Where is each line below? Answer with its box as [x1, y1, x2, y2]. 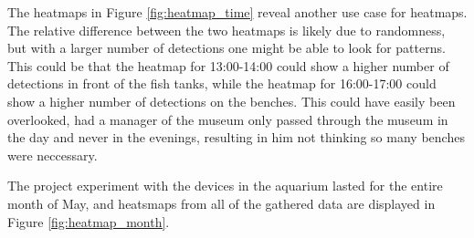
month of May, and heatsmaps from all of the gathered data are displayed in [7, 193, 436, 212]
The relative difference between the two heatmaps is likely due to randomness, [7, 20, 446, 39]
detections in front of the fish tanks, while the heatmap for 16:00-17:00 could [7, 74, 437, 93]
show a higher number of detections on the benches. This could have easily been [7, 91, 456, 110]
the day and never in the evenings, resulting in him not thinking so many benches [7, 128, 465, 147]
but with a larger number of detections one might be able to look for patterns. [7, 38, 446, 57]
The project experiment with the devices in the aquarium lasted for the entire [7, 176, 443, 195]
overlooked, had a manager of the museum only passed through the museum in [7, 109, 448, 129]
